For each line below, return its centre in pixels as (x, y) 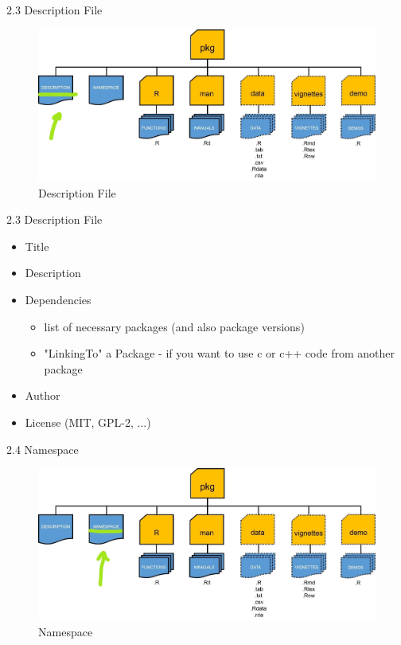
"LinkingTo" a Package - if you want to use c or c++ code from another (219, 353)
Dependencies (58, 300)
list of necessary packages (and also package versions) (174, 326)
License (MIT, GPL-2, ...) (88, 422)
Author (43, 395)
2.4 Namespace (43, 449)
